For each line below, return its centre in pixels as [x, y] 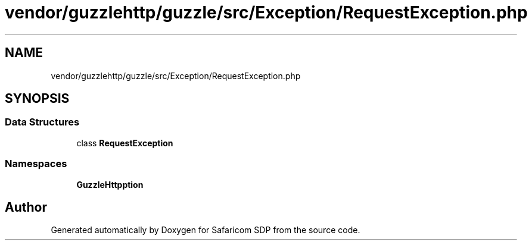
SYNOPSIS [37, 99]
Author [26, 207]
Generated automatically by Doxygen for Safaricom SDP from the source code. [206, 230]
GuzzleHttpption [110, 184]
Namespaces [36, 164]
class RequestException [125, 143]
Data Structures [42, 122]
